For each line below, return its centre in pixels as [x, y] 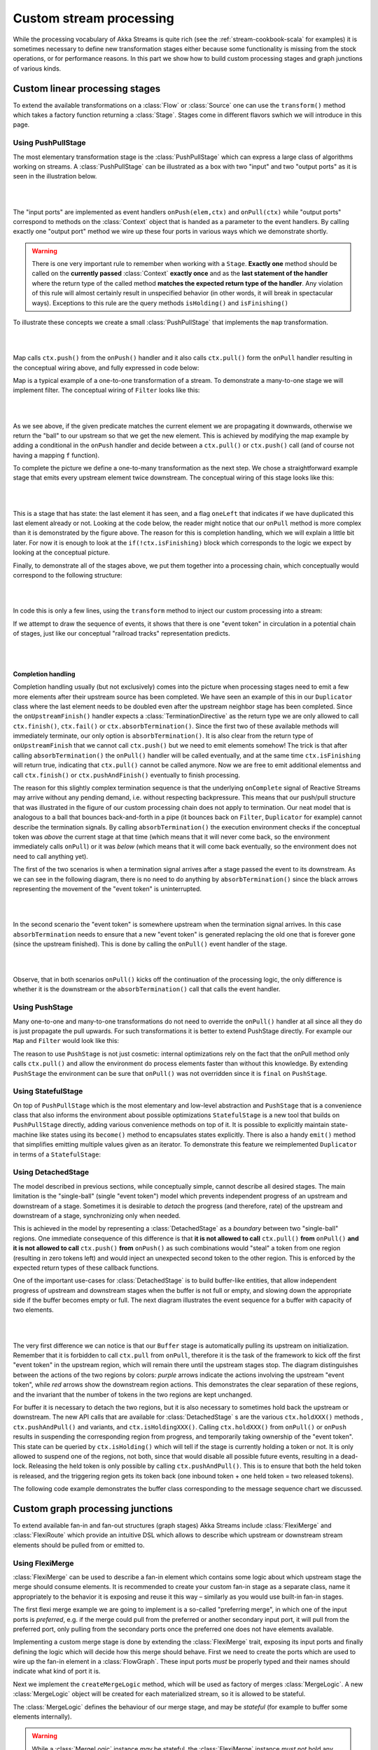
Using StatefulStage [48, 1091]
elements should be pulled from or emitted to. [79, 1545]
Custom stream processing [93, 18]
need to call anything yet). [51, 856]
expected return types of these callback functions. [86, 1268]
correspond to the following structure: [68, 575]
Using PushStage [43, 1007]
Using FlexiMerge [43, 1563]
